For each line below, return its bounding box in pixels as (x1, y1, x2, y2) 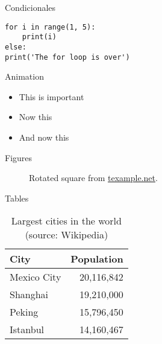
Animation (5, 70, 44, 83)
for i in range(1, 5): (5, 22, 96, 31)
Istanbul (10, 322, 44, 337)
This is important (19, 90, 84, 103)
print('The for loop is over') (5, 53, 130, 62)
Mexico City (10, 270, 61, 284)
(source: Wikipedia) (25, 228, 108, 242)
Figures (5, 151, 33, 164)
